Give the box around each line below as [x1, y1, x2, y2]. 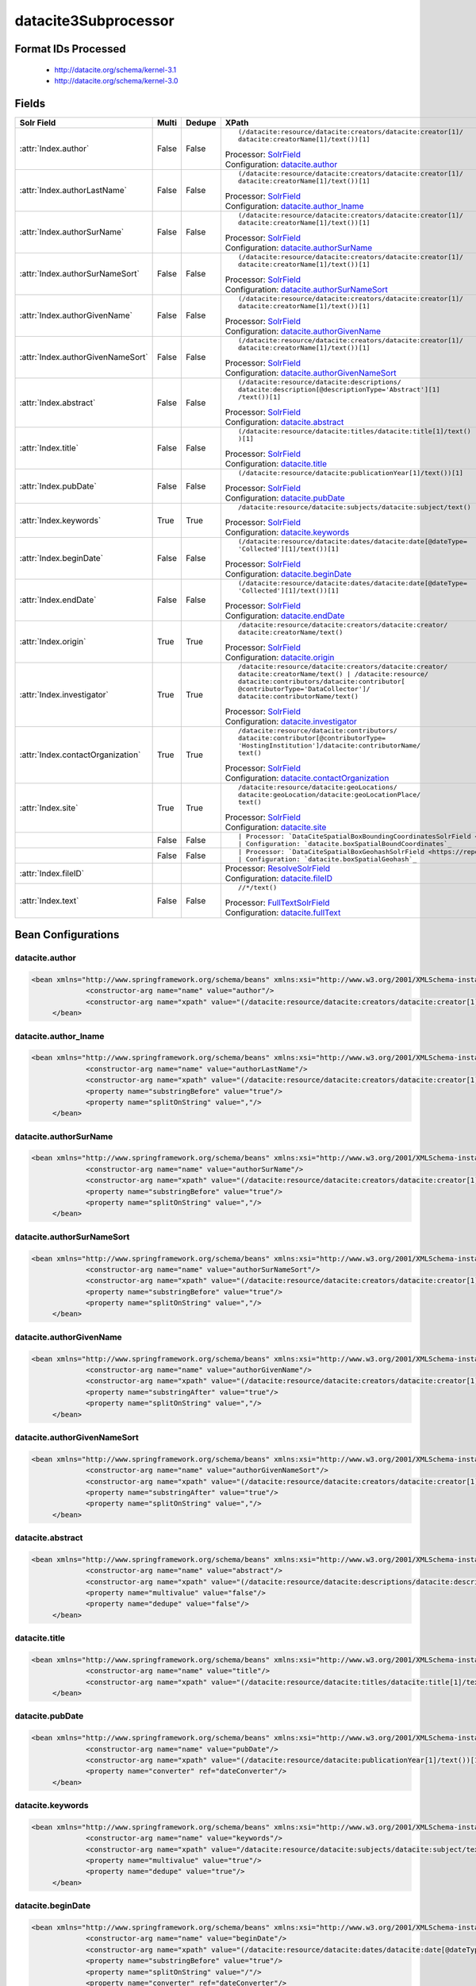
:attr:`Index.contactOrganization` [19, 749, 141, 760]
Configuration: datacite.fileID [225, 872, 333, 883]
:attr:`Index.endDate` [19, 594, 97, 605]
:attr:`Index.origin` [19, 636, 86, 647]
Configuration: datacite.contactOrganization [225, 772, 390, 783]
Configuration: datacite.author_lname [225, 200, 364, 211]
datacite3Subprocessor [14, 12, 175, 29]
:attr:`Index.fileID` [19, 867, 85, 879]
